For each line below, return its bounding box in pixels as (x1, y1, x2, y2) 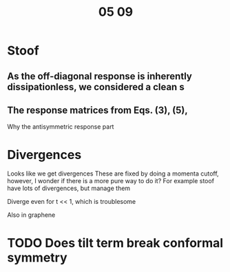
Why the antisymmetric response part (7, 123, 114, 131)
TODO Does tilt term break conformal (7, 235, 224, 251)
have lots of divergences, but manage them (7, 184, 131, 193)
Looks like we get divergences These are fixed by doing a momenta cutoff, (7, 169, 219, 178)
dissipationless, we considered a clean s (7, 81, 185, 93)
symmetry (7, 249, 67, 265)
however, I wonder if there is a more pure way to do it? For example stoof (7, 177, 215, 185)
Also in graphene (7, 211, 56, 219)
